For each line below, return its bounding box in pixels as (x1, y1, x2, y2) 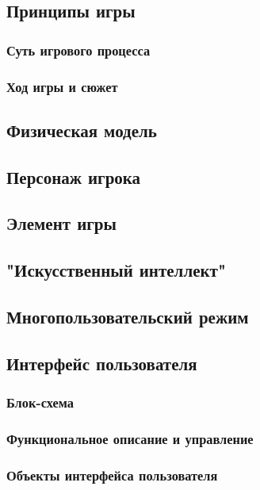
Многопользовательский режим (6, 304, 249, 328)
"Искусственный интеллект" (6, 258, 227, 282)
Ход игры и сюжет (6, 76, 118, 96)
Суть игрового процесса (6, 40, 151, 59)
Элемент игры (6, 211, 117, 235)
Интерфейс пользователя (6, 350, 197, 375)
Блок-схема (6, 392, 74, 412)
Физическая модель (6, 117, 157, 142)
